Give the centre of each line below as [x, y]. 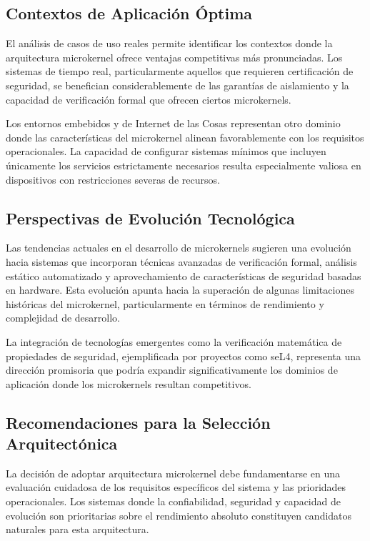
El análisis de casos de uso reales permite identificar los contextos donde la [169, 43]
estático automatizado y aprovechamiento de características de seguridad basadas [184, 276]
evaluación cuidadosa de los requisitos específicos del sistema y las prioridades [176, 487]
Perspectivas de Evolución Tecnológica [150, 218]
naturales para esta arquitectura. [77, 529]
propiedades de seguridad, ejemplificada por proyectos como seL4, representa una [184, 356]
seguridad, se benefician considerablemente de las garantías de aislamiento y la [177, 85]
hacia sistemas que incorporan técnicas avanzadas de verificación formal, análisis [181, 261]
